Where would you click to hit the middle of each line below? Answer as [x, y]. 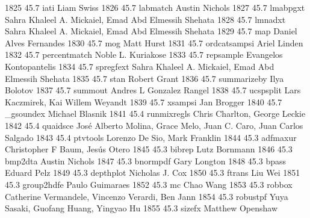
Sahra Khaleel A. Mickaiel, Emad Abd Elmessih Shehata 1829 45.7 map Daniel [151, 31]
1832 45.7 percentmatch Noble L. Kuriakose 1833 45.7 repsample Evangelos [144, 54]
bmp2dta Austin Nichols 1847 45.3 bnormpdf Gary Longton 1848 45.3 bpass [145, 160]
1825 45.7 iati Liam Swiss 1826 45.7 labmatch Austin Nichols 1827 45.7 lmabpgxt [155, 7]
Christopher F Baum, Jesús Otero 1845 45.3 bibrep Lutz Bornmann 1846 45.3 [149, 149]
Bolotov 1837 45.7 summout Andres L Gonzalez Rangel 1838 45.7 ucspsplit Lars [153, 90]
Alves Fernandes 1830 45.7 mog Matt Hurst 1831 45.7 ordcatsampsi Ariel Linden [154, 42]
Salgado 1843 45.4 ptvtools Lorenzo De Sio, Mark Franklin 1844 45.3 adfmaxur [151, 137]
